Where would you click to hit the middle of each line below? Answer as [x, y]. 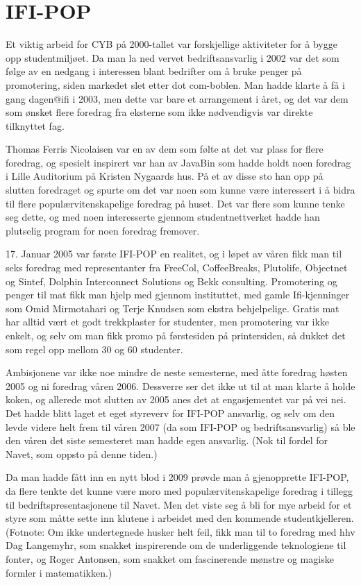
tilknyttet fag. [35, 125]
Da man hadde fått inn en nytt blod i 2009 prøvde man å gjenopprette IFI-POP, [177, 477]
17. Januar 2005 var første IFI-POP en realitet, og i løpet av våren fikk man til [174, 254]
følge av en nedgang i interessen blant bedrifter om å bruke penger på [154, 71]
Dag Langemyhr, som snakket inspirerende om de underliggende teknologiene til [176, 545]
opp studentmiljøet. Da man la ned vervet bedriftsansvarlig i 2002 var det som [173, 57]
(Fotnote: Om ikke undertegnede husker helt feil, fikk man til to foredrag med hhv [180, 531]
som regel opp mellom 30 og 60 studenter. [94, 349]
